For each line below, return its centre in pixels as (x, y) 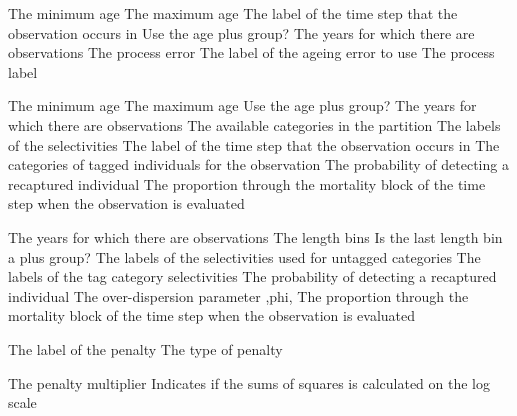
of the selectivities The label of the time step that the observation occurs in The (254, 144)
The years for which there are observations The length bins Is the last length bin (255, 236)
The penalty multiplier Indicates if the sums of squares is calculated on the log (249, 382)
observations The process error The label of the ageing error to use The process (251, 52)
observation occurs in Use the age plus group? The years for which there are (241, 32)
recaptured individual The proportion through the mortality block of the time (247, 183)
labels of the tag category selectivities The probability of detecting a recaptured (252, 276)
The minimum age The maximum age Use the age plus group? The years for (242, 105)
